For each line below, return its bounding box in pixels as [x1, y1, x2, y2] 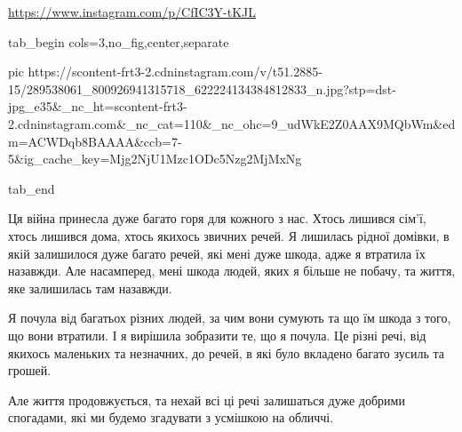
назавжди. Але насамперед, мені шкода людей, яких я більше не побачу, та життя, [8, 261, 456, 280]
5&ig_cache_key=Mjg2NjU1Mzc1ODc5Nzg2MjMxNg [8, 149, 302, 168]
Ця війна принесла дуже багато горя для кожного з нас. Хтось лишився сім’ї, [8, 209, 426, 228]
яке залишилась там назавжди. [8, 278, 172, 297]
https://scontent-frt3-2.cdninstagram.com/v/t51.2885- [28, 62, 323, 81]
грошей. [8, 361, 52, 380]
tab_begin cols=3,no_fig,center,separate [8, 32, 229, 51]
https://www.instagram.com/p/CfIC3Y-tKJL [8, 3, 257, 20]
